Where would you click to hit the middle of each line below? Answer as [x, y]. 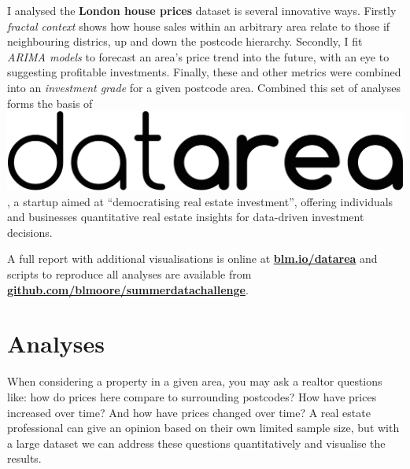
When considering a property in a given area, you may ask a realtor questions [195, 381]
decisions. [30, 232]
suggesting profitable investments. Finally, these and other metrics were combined [204, 72]
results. [24, 458]
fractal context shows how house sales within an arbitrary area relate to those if [199, 26]
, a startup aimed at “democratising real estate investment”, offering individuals [200, 201]
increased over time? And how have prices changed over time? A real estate [189, 412]
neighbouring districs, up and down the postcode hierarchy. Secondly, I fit [185, 41]
